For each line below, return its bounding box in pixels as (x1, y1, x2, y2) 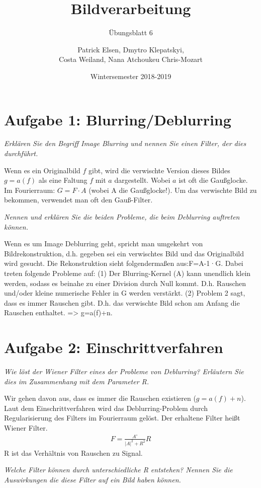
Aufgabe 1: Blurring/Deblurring (4, 109, 231, 129)
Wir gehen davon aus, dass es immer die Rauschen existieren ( (4, 393, 196, 403)
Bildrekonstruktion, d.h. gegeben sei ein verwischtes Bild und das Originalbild (4, 248, 244, 258)
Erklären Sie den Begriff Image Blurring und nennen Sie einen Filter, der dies (4, 138, 246, 149)
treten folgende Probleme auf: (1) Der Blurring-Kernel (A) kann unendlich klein (4, 267, 251, 278)
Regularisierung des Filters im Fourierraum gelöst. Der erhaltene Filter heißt (4, 412, 240, 423)
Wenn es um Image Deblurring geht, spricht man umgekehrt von (4, 238, 203, 249)
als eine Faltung (38, 175, 88, 185)
